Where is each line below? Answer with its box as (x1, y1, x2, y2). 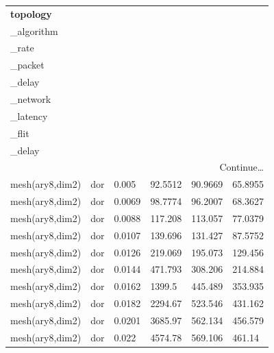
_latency (10, 108, 48, 123)
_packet (10, 58, 45, 72)
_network (10, 91, 51, 106)
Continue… (219, 160, 264, 174)
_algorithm (10, 23, 58, 38)
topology (10, 6, 52, 21)
